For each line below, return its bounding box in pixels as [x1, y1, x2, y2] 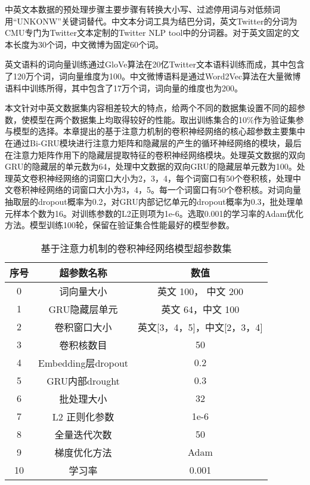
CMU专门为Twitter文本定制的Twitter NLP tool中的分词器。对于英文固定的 [5, 26, 292, 39]
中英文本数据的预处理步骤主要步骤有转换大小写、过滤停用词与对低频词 [5, 3, 280, 15]
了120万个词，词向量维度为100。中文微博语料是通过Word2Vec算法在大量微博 [5, 69, 301, 82]
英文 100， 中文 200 [157, 284, 243, 298]
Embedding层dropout [38, 355, 129, 370]
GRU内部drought [46, 373, 120, 388]
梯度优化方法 [54, 445, 112, 459]
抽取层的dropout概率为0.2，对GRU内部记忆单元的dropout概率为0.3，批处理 [5, 195, 295, 207]
